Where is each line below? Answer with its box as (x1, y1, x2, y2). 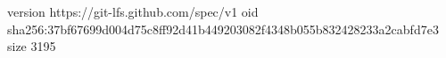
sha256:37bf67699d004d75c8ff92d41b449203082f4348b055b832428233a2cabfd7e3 (7, 19, 439, 38)
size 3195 (7, 37, 56, 55)
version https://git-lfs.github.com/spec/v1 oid (7, 3, 259, 20)
